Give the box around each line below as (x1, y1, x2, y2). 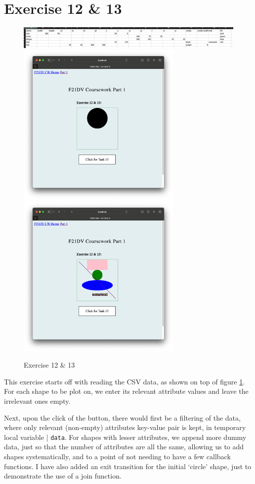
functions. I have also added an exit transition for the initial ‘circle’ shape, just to (4, 461, 252, 471)
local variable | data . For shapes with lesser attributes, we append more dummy (4, 431, 247, 442)
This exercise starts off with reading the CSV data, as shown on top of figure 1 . (4, 376, 245, 386)
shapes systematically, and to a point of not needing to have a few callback (4, 451, 231, 462)
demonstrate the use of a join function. (4, 471, 122, 481)
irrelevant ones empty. (4, 396, 71, 406)
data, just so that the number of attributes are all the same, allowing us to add (4, 441, 244, 452)
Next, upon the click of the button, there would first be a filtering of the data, (4, 412, 241, 423)
